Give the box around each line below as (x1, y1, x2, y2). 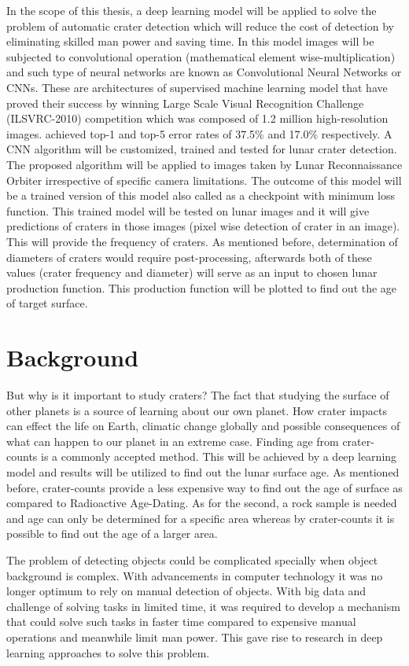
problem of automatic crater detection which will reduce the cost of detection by (6, 17, 394, 34)
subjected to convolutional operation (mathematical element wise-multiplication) (6, 48, 396, 64)
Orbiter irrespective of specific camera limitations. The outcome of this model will (6, 171, 402, 188)
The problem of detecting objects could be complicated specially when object (6, 551, 378, 568)
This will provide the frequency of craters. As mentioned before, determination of (6, 233, 398, 249)
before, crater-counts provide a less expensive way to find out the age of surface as (6, 479, 403, 495)
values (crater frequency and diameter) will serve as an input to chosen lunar (6, 264, 378, 281)
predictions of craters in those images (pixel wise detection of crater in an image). (6, 218, 400, 234)
